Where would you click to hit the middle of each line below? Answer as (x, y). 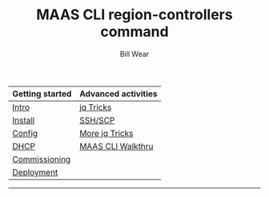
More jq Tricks (106, 133)
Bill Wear (134, 54)
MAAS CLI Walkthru (116, 146)
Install (24, 120)
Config (25, 133)
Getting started (42, 94)
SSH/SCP (97, 120)
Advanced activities (118, 94)
